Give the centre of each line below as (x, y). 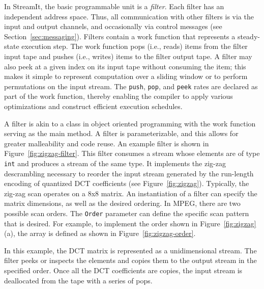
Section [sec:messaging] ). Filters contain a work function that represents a (120, 36)
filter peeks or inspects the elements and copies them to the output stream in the (130, 260)
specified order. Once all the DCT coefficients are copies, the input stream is (123, 270)
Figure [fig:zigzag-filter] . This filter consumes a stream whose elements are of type (132, 153)
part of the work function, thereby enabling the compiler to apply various (119, 96)
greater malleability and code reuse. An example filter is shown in (107, 143)
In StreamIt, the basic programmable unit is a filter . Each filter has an (114, 6)
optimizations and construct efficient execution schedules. (93, 106)
